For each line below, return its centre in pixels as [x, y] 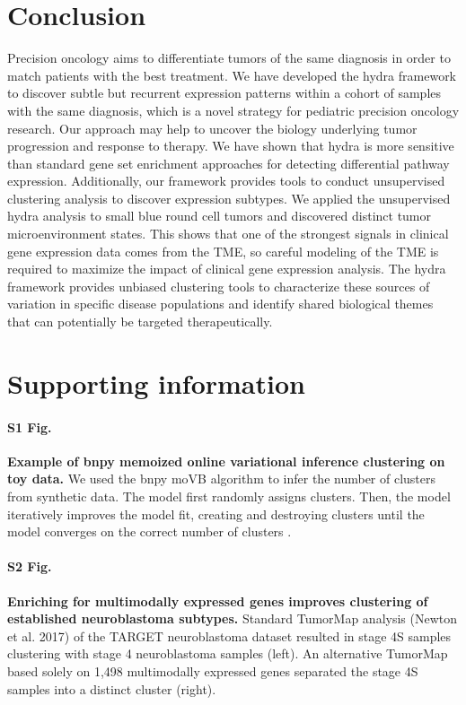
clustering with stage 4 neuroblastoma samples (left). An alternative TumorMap [228, 653]
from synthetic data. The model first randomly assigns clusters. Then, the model [229, 496]
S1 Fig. [30, 426]
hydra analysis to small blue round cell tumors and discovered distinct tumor [220, 216]
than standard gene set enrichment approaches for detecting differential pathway [229, 163]
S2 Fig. [30, 566]
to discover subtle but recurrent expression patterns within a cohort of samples [224, 93]
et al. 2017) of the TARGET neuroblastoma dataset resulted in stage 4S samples [229, 635]
